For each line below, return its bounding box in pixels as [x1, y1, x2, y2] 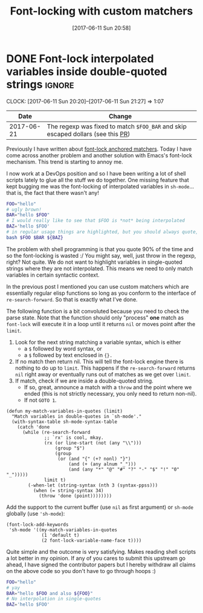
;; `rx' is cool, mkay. [44, 434, 104, 441]
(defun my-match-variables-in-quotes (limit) [6, 408, 123, 414]
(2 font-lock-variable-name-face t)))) [41, 537, 142, 543]
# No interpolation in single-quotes [6, 596, 101, 602]
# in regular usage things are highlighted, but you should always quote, [6, 229, 199, 235]
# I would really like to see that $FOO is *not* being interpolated [6, 218, 185, 224]
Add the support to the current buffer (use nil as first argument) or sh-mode [6, 503, 194, 511]
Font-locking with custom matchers [10, 4, 193, 18]
